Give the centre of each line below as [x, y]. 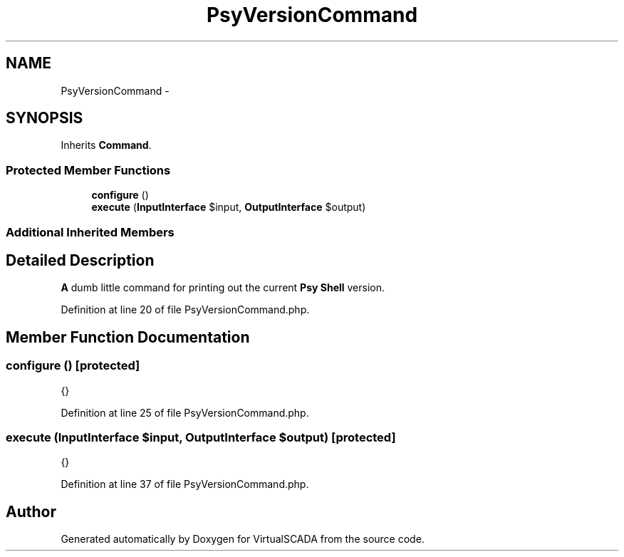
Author [31, 511]
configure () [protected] [73, 366]
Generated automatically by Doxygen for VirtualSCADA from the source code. [243, 539]
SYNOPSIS [45, 118]
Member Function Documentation [128, 337]
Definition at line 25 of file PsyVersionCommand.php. [185, 412]
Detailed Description [80, 260]
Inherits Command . [106, 145]
